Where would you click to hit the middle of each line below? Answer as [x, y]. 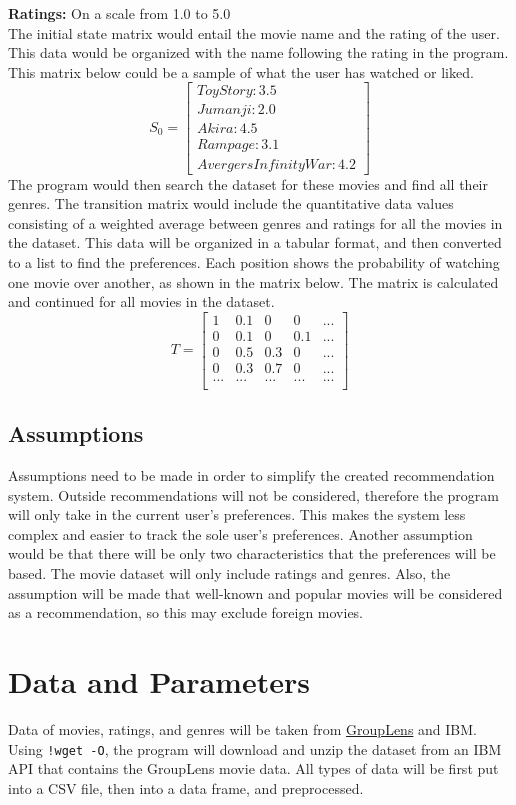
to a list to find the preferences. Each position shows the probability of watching [254, 261]
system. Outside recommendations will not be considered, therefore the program [253, 494]
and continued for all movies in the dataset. [141, 301]
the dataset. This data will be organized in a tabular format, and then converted [255, 242]
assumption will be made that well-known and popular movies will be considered [255, 592]
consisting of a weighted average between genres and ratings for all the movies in [255, 222]
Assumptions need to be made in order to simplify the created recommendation [251, 475]
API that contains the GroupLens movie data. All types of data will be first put [253, 768]
